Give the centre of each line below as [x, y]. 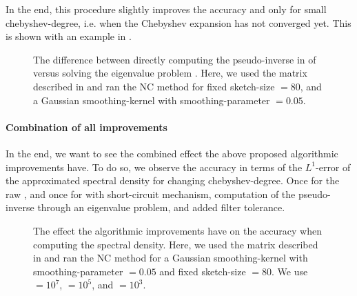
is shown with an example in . [69, 36]
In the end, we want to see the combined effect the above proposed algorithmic [172, 153]
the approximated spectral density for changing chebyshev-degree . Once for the [173, 180]
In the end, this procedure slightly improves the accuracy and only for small [166, 9]
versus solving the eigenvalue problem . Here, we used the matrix [170, 73]
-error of [333, 167]
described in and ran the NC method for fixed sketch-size [154, 86]
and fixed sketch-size [203, 271]
